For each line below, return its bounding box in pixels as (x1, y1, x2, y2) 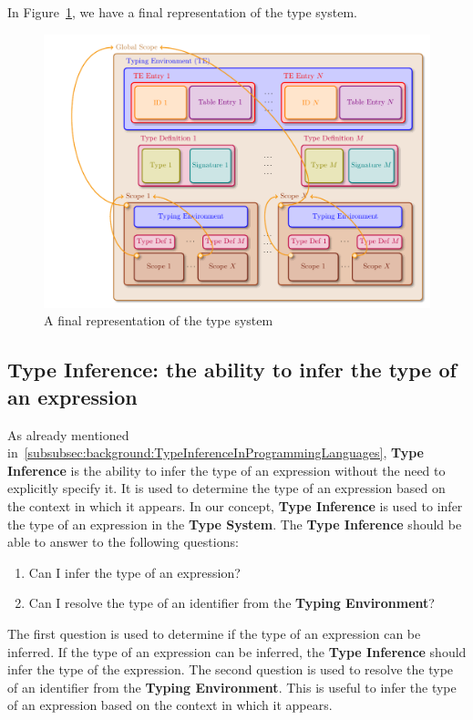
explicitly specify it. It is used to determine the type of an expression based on (7, 478, 446, 498)
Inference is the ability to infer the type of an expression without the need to (7, 460, 446, 479)
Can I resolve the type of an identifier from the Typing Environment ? (28, 593, 435, 612)
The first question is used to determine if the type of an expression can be (7, 623, 421, 643)
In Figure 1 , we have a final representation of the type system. (7, 3, 357, 21)
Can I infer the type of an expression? (28, 562, 241, 581)
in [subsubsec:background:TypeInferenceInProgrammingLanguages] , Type (7, 443, 424, 462)
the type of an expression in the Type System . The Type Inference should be (7, 514, 462, 533)
